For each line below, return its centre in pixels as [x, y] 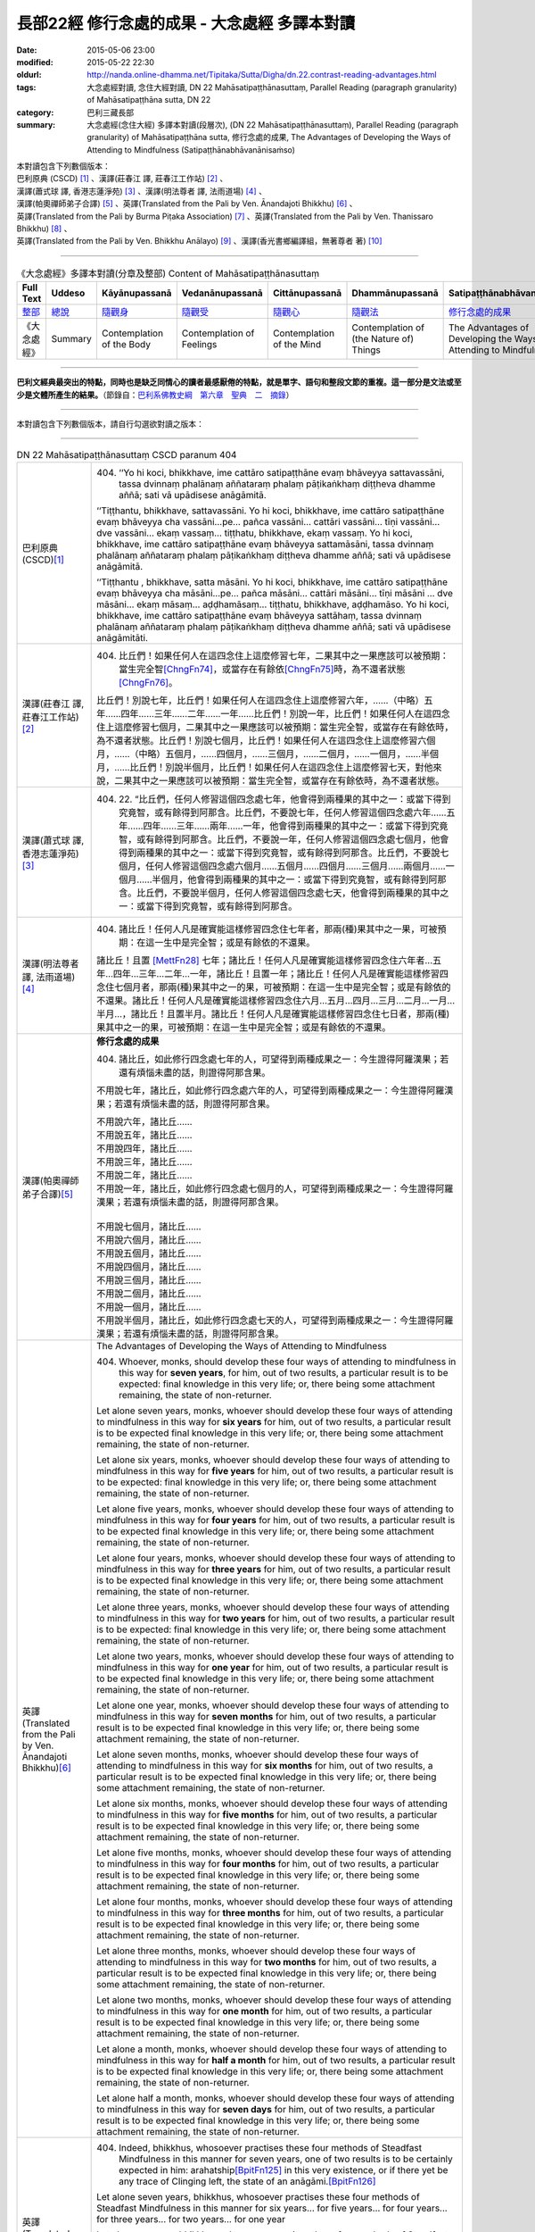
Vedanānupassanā [222, 293]
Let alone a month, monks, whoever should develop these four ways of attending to [272, 2049]
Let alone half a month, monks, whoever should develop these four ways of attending [276, 2098]
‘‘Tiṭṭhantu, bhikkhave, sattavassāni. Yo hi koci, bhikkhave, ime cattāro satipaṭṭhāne [271, 511]
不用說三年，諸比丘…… [144, 1162]
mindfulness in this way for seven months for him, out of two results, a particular [267, 1716]
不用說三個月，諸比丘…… [149, 1279]
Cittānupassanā [307, 293]
